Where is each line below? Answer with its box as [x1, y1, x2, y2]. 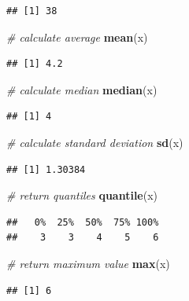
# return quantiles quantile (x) [6, 187, 158, 204]
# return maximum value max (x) [6, 255, 170, 271]
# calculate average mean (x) [6, 28, 148, 45]
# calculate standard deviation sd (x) [6, 134, 183, 150]
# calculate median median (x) [6, 81, 157, 97]
